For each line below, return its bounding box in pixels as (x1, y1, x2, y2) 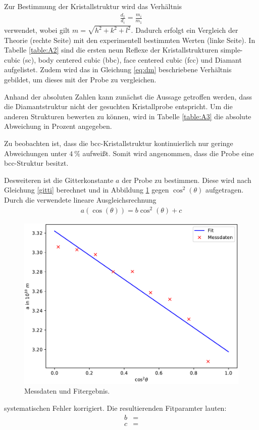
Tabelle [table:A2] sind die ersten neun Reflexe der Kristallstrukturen (4, 44, 219, 55)
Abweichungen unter (4, 148, 67, 158)
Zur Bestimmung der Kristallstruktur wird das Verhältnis (4, 1, 182, 11)
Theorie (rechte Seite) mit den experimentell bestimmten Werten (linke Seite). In (4, 34, 255, 45)
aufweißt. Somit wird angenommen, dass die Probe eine (82, 148, 254, 158)
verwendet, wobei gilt (4, 25, 70, 35)
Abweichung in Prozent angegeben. (4, 121, 112, 131)
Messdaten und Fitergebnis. (24, 386, 110, 396)
